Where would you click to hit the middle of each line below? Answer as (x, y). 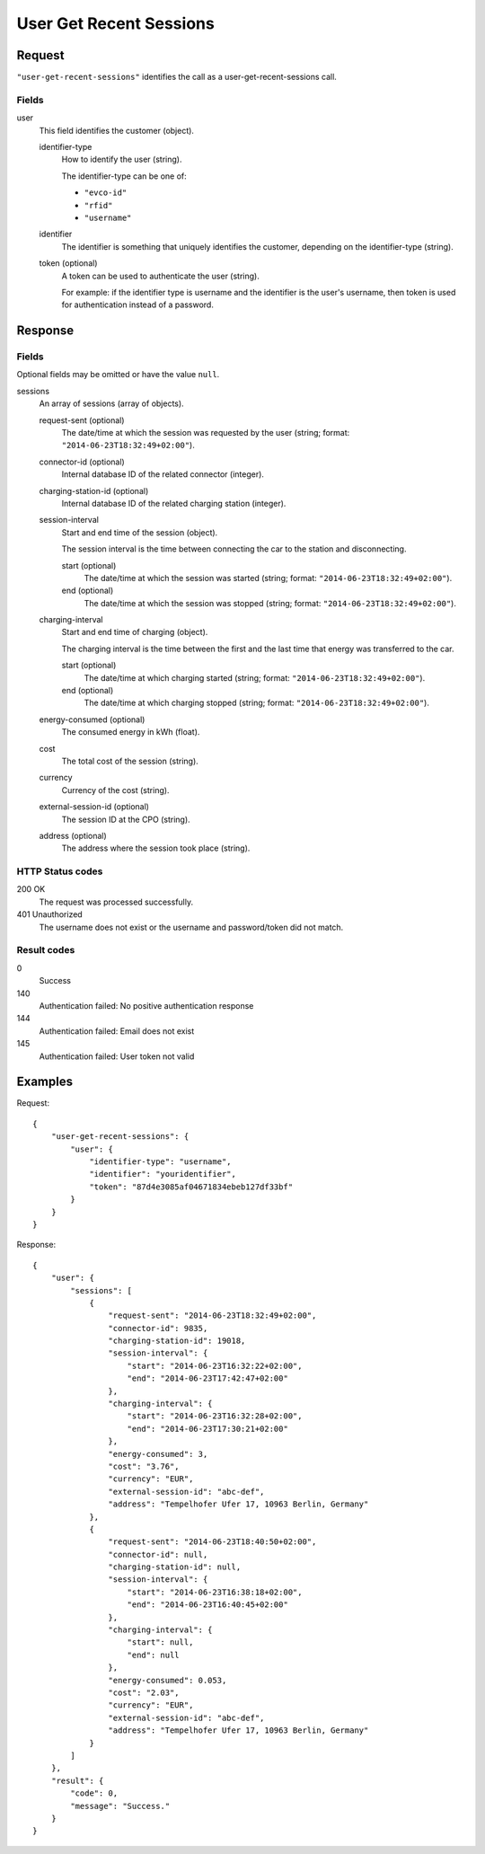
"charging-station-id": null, (175, 1567)
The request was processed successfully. (116, 902)
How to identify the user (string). (122, 159)
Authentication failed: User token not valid (117, 1056)
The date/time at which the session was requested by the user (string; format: (206, 433)
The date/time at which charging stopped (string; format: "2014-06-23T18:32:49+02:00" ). (257, 703)
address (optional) (73, 835)
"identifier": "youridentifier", (163, 1174)
